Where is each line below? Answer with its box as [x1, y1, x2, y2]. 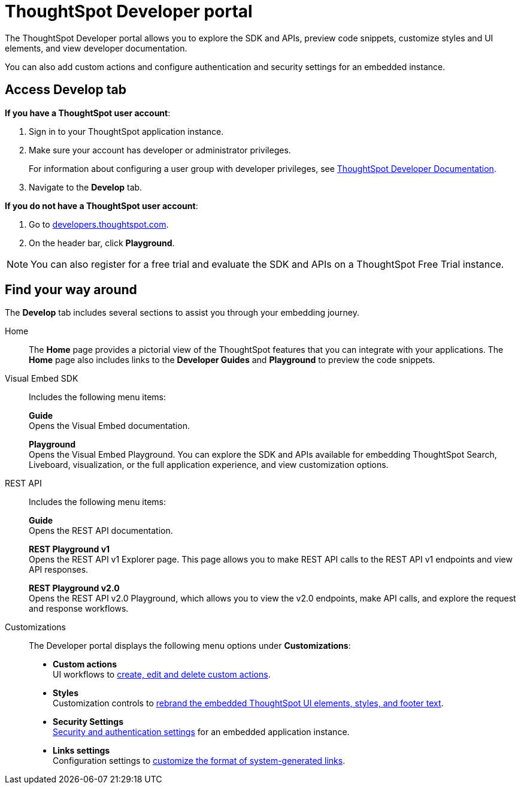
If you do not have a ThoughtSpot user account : [5, 200, 198, 211]
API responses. [29, 564, 89, 575]
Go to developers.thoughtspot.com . [29, 219, 169, 229]
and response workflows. [29, 603, 129, 614]
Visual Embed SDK [5, 373, 78, 384]
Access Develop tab [5, 82, 126, 98]
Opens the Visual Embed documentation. [29, 421, 190, 431]
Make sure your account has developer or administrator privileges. [29, 144, 291, 155]
